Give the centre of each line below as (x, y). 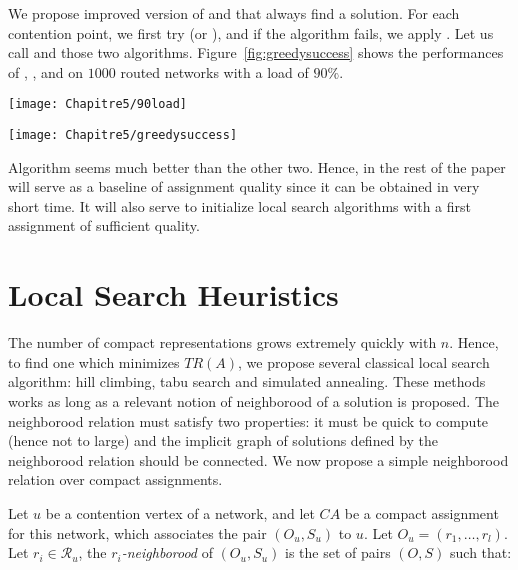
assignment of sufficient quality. (104, 225)
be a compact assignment (421, 512)
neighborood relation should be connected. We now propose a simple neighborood (258, 459)
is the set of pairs (338, 552)
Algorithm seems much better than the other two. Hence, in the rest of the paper (257, 166)
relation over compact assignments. (115, 479)
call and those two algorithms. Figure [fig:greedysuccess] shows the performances (256, 52)
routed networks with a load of (214, 71)
